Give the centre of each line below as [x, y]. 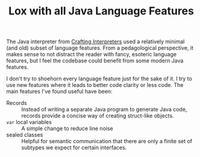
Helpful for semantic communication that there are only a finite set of [107, 141]
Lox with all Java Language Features [101, 11]
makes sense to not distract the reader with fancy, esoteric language [91, 55]
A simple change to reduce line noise [67, 129]
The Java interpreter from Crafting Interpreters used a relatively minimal [95, 42]
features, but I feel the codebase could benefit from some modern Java [95, 61]
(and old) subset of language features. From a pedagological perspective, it [100, 48]
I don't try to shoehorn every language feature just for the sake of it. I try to [99, 78]
